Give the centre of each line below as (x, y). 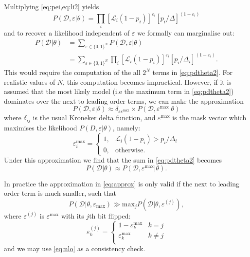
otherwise (129, 150)
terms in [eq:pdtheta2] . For (193, 72)
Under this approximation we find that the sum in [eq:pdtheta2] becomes (113, 160)
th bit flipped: (110, 215)
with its (72, 215)
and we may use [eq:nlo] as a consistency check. (75, 248)
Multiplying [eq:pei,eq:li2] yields (52, 6)
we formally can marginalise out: (186, 33)
